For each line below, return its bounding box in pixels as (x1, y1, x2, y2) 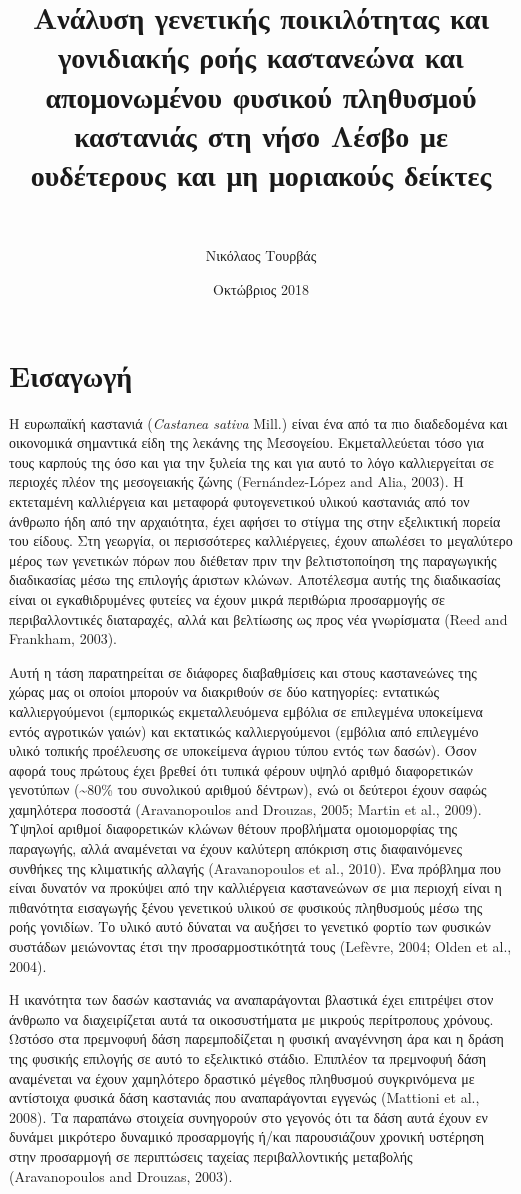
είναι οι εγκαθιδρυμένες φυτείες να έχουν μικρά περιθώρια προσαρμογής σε (9, 588, 445, 609)
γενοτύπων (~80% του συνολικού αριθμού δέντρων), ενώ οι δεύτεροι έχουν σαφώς (9, 779, 487, 800)
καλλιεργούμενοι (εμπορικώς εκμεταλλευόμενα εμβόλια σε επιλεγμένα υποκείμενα (9, 700, 483, 721)
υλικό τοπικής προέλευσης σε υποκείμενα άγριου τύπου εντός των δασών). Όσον (9, 740, 477, 761)
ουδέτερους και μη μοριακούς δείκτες (30, 153, 492, 194)
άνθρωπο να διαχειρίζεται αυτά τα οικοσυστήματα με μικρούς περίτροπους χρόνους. (9, 1008, 494, 1029)
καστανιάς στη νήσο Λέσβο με (74, 114, 448, 155)
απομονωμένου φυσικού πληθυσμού (45, 75, 477, 116)
